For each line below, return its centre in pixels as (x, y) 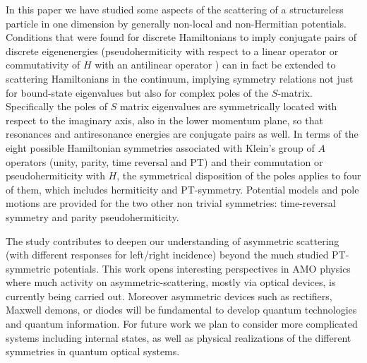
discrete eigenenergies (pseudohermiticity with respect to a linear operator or (172, 50)
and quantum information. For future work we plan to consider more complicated (182, 324)
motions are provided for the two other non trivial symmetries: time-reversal (171, 203)
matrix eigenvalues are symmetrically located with (228, 106)
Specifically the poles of (56, 106)
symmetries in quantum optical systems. (93, 351)
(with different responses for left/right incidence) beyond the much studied (167, 255)
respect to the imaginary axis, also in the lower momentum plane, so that (164, 120)
